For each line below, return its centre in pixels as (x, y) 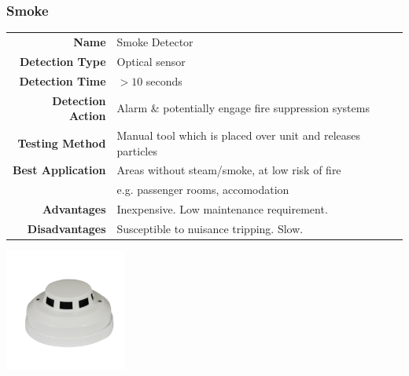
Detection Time (63, 80)
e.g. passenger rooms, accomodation (203, 190)
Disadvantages (66, 228)
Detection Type (63, 61)
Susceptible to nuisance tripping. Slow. (210, 228)
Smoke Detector (155, 41)
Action (87, 116)
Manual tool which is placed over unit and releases (238, 135)
